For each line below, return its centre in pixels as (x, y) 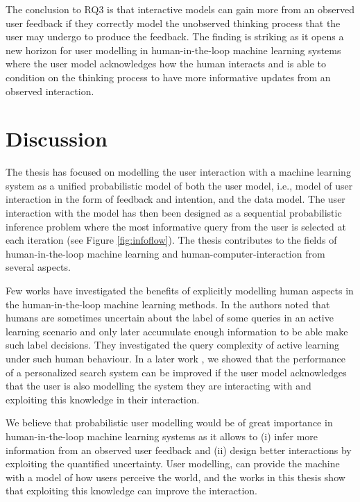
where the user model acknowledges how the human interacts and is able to (166, 64)
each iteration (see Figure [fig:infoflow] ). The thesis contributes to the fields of (171, 240)
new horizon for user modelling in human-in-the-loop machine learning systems (173, 50)
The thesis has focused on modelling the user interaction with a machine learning (178, 172)
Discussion (57, 139)
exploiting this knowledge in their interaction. (103, 399)
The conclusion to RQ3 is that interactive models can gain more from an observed (180, 9)
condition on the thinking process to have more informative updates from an (168, 77)
